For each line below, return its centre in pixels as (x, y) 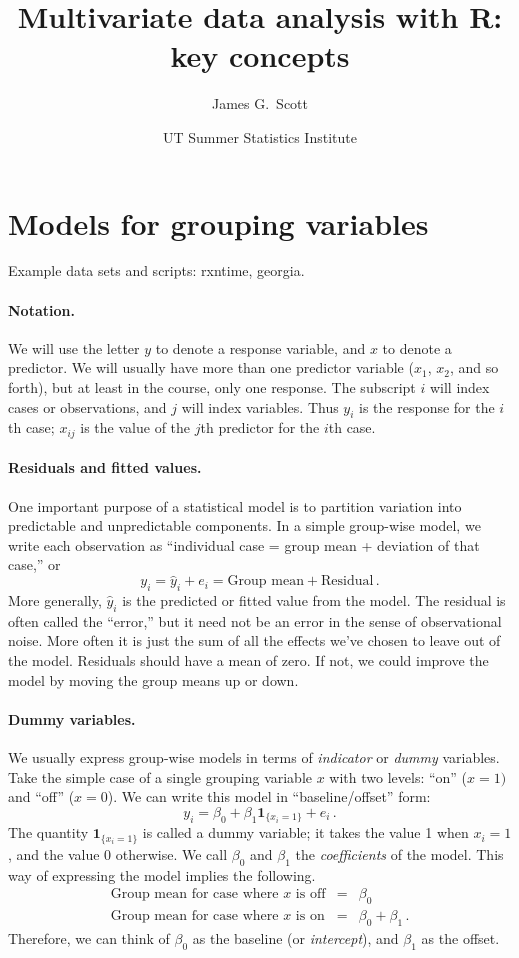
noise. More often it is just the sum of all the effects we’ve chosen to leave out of (254, 640)
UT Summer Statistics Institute (260, 136)
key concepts (260, 55)
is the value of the (135, 427)
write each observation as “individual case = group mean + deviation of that (244, 544)
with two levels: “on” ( (398, 776)
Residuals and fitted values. (105, 467)
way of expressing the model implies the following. (162, 874)
